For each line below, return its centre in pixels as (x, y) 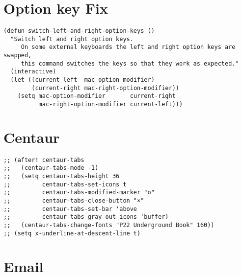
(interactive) (33, 72)
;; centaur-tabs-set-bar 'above (70, 209)
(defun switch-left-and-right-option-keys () (79, 31)
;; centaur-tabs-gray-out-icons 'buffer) (86, 217)
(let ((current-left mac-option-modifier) (82, 80)
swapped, (18, 56)
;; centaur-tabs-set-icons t (65, 184)
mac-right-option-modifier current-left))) (111, 104)
